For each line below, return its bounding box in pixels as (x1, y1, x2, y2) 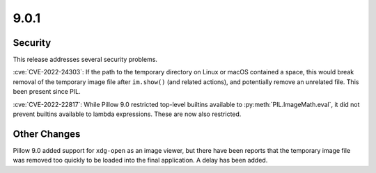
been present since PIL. (13, 88, 81, 96)
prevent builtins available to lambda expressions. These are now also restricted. (13, 110, 242, 118)
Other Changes (13, 128, 81, 140)
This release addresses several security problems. (13, 56, 158, 64)
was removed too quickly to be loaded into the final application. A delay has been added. (13, 156, 268, 165)
